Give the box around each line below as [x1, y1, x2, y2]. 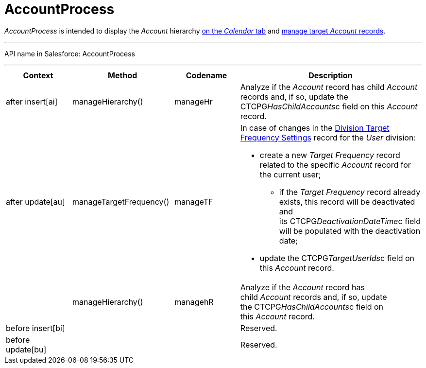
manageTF [174, 196, 213, 207]
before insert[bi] [6, 323, 65, 333]
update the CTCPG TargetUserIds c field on [259, 253, 415, 263]
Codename [186, 70, 227, 80]
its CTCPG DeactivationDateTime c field [279, 216, 421, 226]
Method [108, 70, 137, 80]
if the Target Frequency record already [279, 187, 421, 197]
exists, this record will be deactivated [279, 196, 415, 207]
